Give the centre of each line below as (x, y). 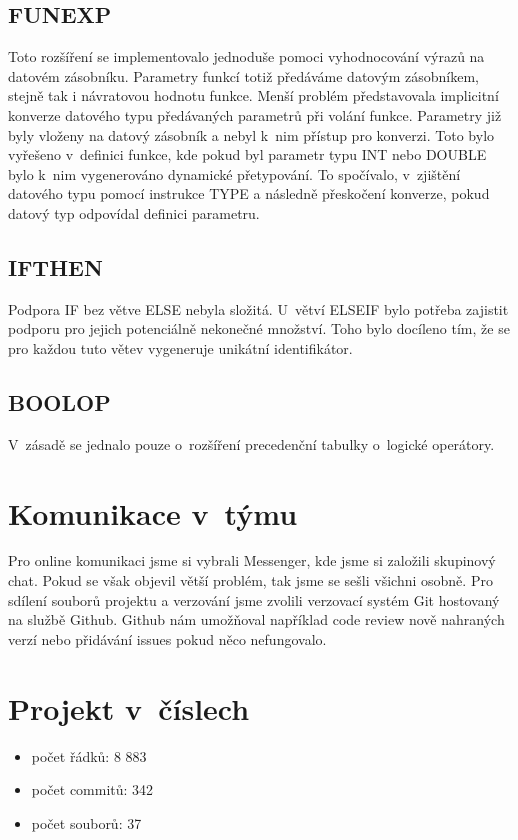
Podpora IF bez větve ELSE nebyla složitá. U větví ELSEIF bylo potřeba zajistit (258, 308)
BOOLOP (59, 401)
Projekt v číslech (129, 707)
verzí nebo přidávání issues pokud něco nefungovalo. (167, 638)
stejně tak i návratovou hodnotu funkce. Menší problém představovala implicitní (253, 95)
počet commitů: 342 (92, 789)
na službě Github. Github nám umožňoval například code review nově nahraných (256, 619)
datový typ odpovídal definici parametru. (134, 212)
